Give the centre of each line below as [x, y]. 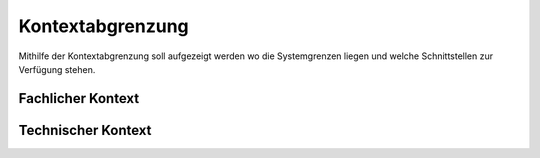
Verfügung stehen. [57, 69]
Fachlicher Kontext [79, 98]
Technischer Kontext [85, 130]
